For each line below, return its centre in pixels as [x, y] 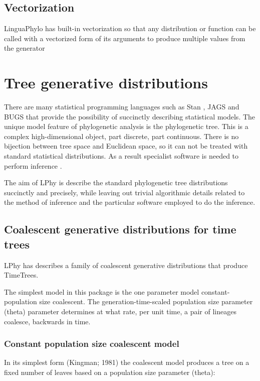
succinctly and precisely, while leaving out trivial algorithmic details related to [124, 192]
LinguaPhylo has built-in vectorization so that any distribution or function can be [130, 28]
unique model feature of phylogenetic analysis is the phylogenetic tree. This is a [126, 126]
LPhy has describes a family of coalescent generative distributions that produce [126, 265]
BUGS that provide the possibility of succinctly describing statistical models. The [130, 116]
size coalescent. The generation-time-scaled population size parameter [146, 301]
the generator [25, 48]
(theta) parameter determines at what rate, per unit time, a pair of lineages [120, 311]
